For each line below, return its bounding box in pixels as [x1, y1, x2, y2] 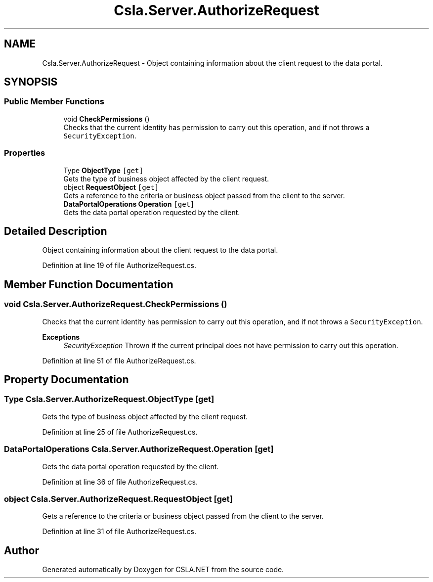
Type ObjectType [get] [63, 166, 143, 175]
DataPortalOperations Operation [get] [63, 199, 195, 208]
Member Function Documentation [4, 278, 173, 291]
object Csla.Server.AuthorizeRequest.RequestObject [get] [4, 493, 233, 504]
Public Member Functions [4, 96, 104, 107]
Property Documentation [4, 373, 129, 386]
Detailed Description [4, 224, 107, 237]
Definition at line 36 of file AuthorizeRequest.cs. [42, 477, 198, 486]
